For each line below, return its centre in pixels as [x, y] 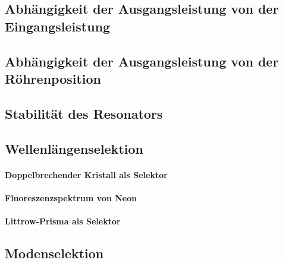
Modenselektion [54, 253]
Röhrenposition [53, 78]
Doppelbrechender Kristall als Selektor [86, 174]
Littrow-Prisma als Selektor [63, 221]
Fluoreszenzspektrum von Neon [71, 197]
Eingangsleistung [58, 26]
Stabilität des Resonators [84, 113]
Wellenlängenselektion [74, 148]
